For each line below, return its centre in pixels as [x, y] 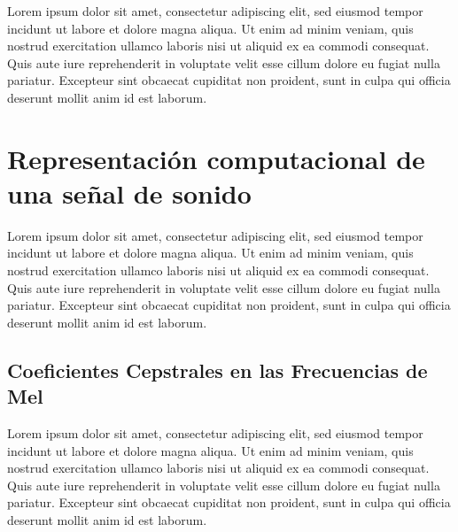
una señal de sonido [129, 193]
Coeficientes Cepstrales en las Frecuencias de [217, 370]
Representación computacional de [216, 158]
